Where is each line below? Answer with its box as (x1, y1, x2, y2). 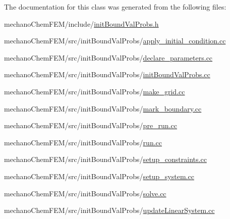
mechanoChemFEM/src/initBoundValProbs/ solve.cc (4, 188, 166, 198)
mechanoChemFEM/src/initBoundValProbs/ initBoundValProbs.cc (4, 69, 210, 80)
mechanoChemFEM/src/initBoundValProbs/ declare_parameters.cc (4, 52, 213, 63)
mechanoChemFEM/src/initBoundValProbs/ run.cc (4, 137, 162, 147)
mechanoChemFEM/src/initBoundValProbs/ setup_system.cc (4, 171, 194, 181)
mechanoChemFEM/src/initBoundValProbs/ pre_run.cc (4, 120, 177, 131)
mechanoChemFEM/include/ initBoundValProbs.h (4, 18, 159, 29)
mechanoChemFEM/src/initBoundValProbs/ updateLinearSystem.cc (4, 205, 215, 215)
